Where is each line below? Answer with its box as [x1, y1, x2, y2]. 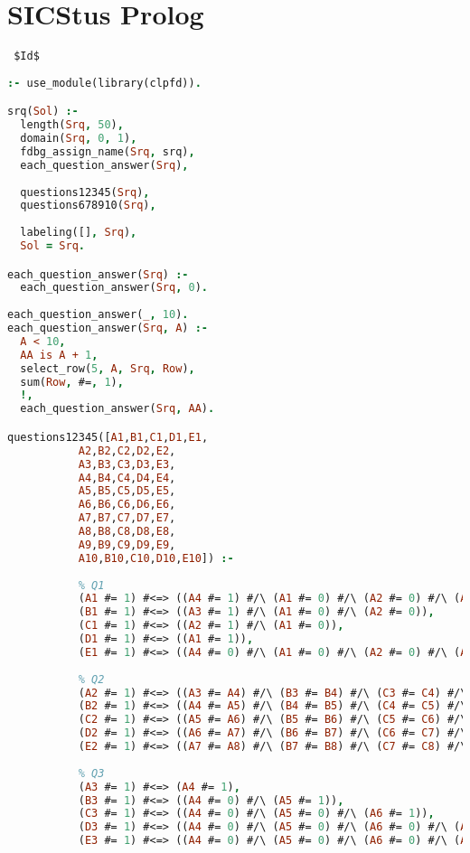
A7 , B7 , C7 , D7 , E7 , [78, 511, 176, 525]
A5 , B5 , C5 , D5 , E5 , [78, 484, 176, 498]
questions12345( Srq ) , [20, 185, 150, 199]
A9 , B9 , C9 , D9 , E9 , [78, 538, 176, 551]
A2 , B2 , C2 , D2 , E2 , [78, 444, 176, 457]
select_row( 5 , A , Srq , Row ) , [20, 361, 195, 375]
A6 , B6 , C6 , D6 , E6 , [78, 498, 176, 511]
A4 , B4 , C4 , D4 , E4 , [78, 471, 176, 484]
